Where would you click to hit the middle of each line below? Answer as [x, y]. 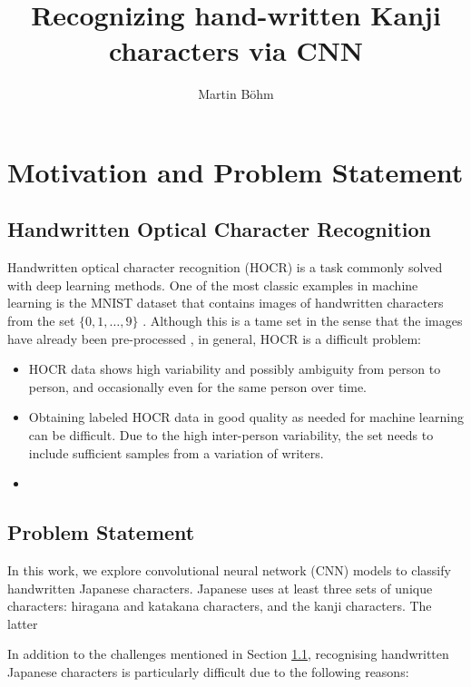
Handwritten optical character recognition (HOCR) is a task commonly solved [225, 267]
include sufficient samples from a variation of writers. [176, 452]
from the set [41, 321]
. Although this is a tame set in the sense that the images [303, 321]
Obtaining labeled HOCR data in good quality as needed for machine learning [246, 417]
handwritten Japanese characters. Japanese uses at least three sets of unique [220, 588]
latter [23, 623]
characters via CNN [236, 50]
